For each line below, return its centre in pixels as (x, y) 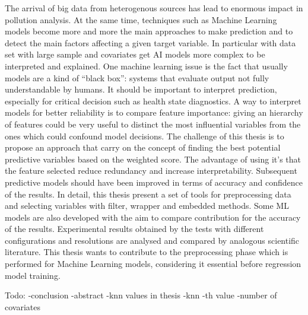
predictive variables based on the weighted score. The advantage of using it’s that (153, 159)
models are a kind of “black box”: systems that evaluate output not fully (137, 77)
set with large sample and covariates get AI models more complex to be (135, 54)
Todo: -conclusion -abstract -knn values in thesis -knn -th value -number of (141, 295)
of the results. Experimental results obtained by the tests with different (134, 229)
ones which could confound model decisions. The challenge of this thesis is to (145, 136)
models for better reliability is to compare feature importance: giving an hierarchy (154, 112)
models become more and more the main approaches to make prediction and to (149, 31)
